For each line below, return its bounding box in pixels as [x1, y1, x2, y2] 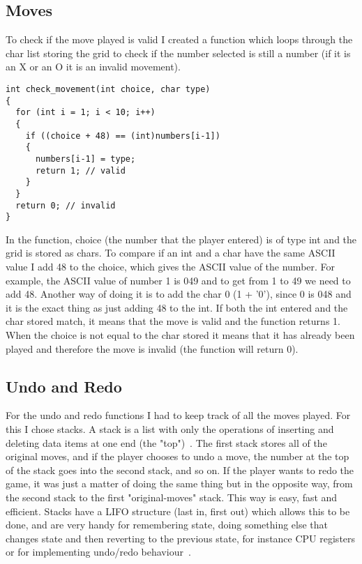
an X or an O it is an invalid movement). [6, 59, 181, 74]
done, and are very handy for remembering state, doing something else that [6, 517, 329, 532]
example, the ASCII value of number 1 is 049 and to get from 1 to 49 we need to [6, 273, 351, 287]
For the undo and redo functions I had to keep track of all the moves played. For [6, 408, 351, 422]
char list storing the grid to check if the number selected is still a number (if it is [6, 45, 351, 60]
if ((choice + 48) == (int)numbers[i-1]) [25, 130, 220, 141]
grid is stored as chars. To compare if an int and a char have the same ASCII [6, 245, 335, 260]
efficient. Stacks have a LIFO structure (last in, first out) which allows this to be [6, 503, 350, 518]
